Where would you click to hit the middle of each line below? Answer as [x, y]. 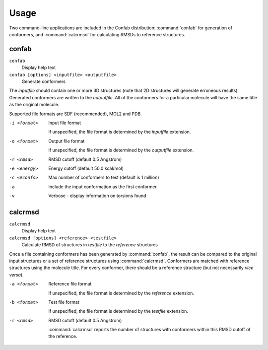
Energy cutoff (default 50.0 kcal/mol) [86, 168]
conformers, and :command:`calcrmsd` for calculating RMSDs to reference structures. [97, 34]
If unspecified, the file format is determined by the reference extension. [121, 293]
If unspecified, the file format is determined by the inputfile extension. [120, 132]
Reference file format [70, 284]
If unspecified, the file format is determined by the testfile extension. [118, 311]
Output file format [67, 141]
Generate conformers [44, 81]
